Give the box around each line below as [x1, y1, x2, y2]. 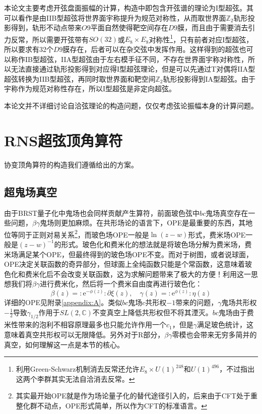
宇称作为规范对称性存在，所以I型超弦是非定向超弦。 [4, 83, 176, 94]
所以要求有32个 [4, 44, 53, 54]
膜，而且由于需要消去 [177, 22, 248, 33]
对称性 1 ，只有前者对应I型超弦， [149, 32, 253, 44]
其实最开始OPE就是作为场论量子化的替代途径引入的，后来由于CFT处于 [16, 390, 251, 401]
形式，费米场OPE [188, 229, 246, 240]
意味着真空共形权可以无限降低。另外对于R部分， [4, 329, 165, 339]
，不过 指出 [219, 364, 255, 374]
